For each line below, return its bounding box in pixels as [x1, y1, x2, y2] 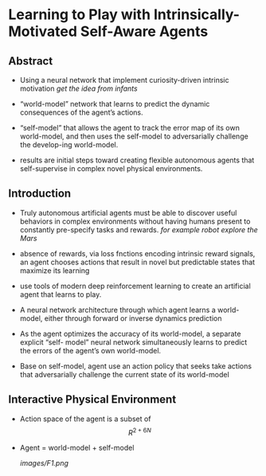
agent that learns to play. [19, 289, 102, 299]
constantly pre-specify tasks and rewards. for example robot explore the [19, 224, 258, 234]
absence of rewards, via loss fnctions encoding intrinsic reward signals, [19, 248, 256, 258]
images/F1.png [19, 458, 69, 468]
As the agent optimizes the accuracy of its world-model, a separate [19, 329, 241, 338]
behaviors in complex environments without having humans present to [19, 217, 251, 226]
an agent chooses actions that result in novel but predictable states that [19, 257, 256, 267]
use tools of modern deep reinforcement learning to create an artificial [19, 281, 251, 291]
